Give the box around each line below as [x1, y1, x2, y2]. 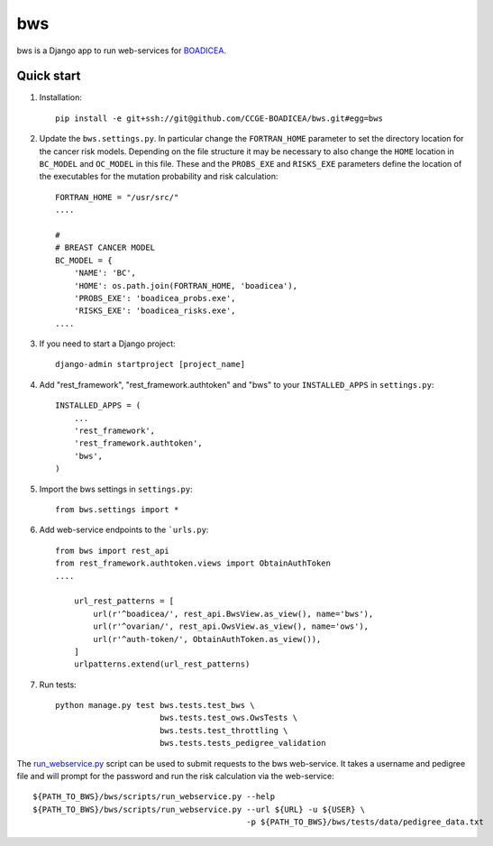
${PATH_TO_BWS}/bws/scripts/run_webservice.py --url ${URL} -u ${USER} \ [32, 804, 366, 814]
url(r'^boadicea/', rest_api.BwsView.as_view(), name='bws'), [93, 609, 374, 619]
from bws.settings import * [55, 505, 179, 514]
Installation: [39, 92, 83, 103]
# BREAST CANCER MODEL [55, 243, 156, 253]
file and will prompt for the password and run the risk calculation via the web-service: [16, 771, 335, 782]
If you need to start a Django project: [39, 338, 176, 349]
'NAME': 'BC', [73, 268, 137, 279]
